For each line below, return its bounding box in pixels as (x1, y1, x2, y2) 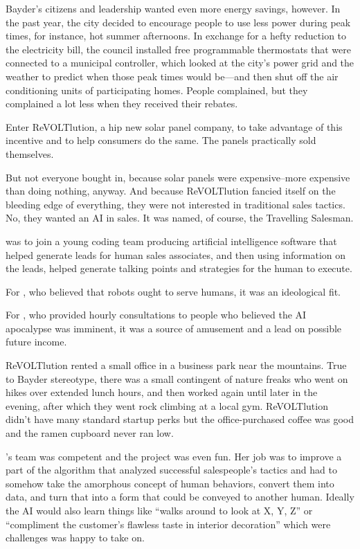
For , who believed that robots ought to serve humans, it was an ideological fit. (6, 284, 341, 298)
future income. (6, 334, 67, 349)
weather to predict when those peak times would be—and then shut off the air (6, 69, 339, 83)
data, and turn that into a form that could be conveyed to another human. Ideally (6, 489, 354, 504)
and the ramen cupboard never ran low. (6, 426, 174, 440)
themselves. (6, 146, 54, 161)
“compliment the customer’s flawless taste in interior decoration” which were (6, 516, 331, 531)
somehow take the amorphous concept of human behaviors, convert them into (6, 476, 334, 490)
